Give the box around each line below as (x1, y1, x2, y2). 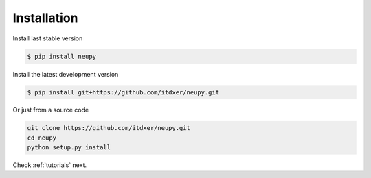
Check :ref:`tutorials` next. (12, 161, 87, 169)
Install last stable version (12, 34, 83, 42)
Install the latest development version (12, 70, 119, 78)
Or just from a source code (12, 106, 89, 114)
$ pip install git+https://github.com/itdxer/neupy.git (27, 88, 220, 96)
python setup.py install (27, 144, 111, 151)
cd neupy (27, 133, 57, 142)
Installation (12, 10, 78, 25)
